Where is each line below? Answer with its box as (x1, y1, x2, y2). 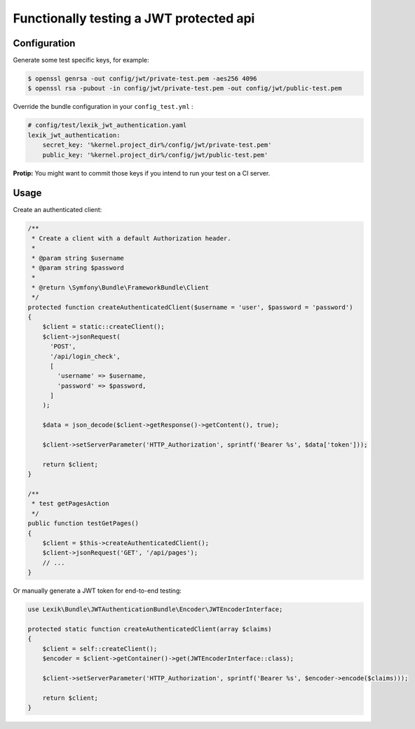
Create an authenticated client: (13, 206, 102, 214)
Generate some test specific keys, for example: (13, 56, 150, 65)
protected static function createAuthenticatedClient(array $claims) (27, 625, 272, 633)
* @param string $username (32, 254, 124, 262)
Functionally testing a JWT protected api (13, 11, 255, 26)
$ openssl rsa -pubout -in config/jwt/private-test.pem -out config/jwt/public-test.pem (27, 84, 343, 93)
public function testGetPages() (27, 520, 140, 527)
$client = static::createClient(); (42, 323, 165, 331)
